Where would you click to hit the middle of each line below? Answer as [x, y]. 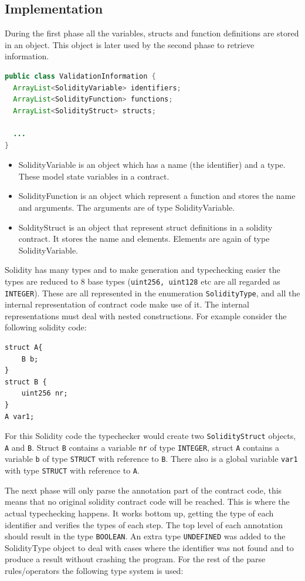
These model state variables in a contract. [94, 176]
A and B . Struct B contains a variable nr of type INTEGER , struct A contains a [142, 447]
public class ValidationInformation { [80, 76]
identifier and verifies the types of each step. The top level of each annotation [144, 524]
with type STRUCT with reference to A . [72, 470]
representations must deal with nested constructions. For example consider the [146, 315]
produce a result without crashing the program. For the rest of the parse [135, 559]
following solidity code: [46, 327]
